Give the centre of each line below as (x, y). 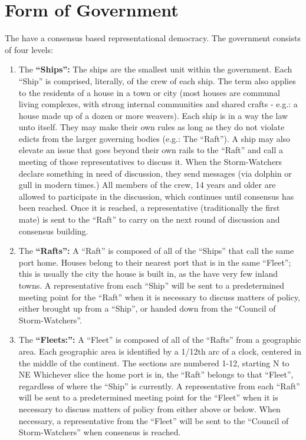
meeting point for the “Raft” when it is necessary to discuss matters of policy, (159, 297)
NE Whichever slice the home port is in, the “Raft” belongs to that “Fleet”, (156, 374)
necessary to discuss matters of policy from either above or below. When (149, 408)
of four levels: (29, 49)
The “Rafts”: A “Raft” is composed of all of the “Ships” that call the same (156, 251)
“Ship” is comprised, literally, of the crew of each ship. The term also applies (157, 80)
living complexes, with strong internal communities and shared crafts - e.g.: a (158, 104)
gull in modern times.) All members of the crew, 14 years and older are (147, 185)
